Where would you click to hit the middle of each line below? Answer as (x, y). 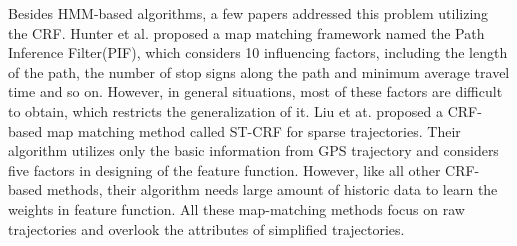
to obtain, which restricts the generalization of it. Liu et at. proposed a (225, 110)
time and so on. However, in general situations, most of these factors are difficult (255, 91)
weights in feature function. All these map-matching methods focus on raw (236, 208)
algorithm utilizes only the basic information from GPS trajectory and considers (253, 150)
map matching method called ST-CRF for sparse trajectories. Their (253, 130)
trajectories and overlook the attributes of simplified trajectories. (206, 228)
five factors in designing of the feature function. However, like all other (224, 169)
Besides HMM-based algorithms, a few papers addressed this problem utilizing (248, 13)
